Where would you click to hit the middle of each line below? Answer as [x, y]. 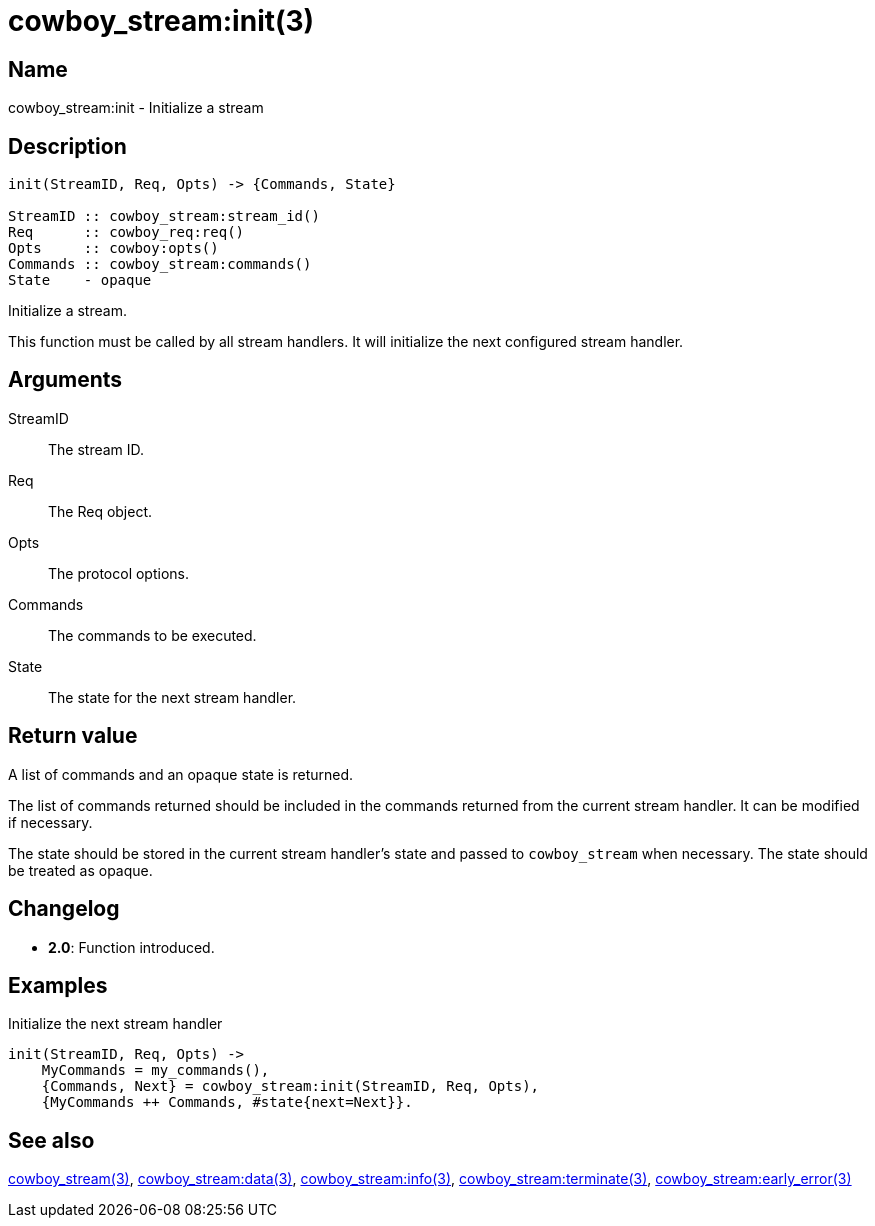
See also [51, 1140]
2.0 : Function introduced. [131, 947]
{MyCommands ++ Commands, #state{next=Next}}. [227, 1102]
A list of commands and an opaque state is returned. [181, 774]
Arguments [65, 380]
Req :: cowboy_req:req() [126, 232]
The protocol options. [119, 573]
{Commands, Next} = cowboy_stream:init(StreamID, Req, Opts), [290, 1086]
